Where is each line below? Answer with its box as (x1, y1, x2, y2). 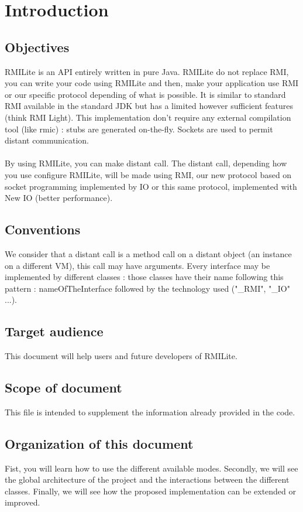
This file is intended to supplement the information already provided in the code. (5, 405, 295, 418)
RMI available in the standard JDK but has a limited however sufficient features (5, 100, 293, 112)
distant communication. (5, 134, 89, 146)
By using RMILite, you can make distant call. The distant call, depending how (5, 157, 287, 169)
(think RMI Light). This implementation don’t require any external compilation (5, 111, 291, 123)
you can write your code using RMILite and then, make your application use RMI (5, 77, 299, 89)
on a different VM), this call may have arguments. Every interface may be (5, 259, 270, 271)
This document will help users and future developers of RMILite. (5, 350, 237, 362)
